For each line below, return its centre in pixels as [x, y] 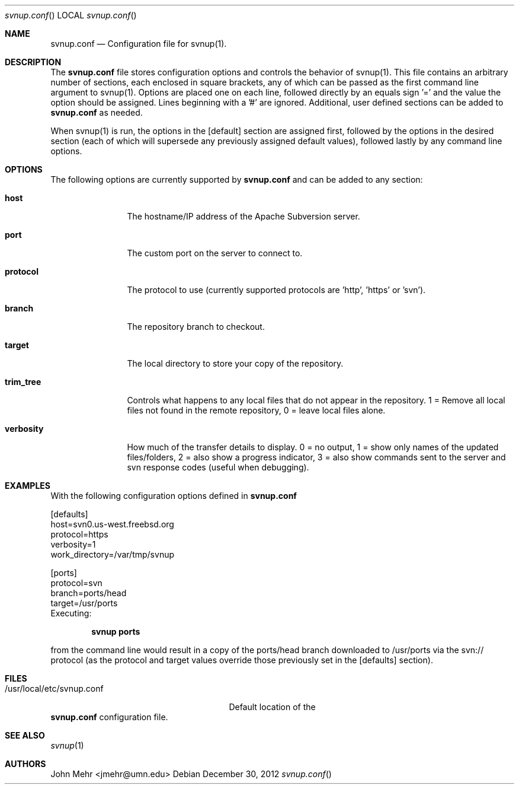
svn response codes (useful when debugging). [218, 467]
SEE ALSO [25, 735]
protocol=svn [76, 583]
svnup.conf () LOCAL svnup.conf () [71, 15]
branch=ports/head [89, 593]
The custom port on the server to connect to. [215, 253]
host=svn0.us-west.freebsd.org [112, 524]
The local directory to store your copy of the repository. [235, 363]
